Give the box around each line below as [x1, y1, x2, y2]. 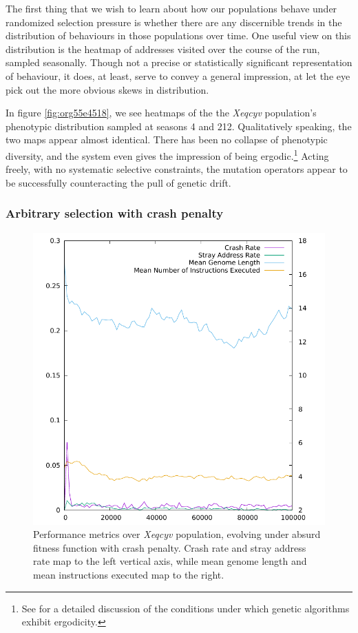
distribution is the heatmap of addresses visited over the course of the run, [6, 41, 320, 56]
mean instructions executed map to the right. [33, 567, 224, 581]
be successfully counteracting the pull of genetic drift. [6, 175, 231, 189]
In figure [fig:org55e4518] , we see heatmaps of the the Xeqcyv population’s [6, 105, 317, 120]
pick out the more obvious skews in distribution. [6, 82, 209, 96]
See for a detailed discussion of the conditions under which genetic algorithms [21, 601, 350, 615]
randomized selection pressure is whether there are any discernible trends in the [6, 14, 342, 29]
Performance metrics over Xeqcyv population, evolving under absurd [33, 527, 321, 541]
